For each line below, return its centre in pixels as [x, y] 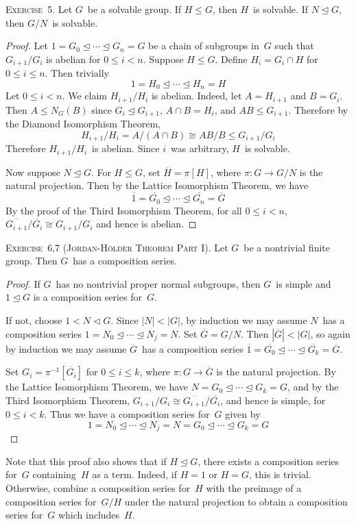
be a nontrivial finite [287, 247]
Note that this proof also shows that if [86, 461]
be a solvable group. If [134, 9]
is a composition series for [88, 297]
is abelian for [73, 59]
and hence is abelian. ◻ [146, 224]
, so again [330, 333]
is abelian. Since [126, 148]
